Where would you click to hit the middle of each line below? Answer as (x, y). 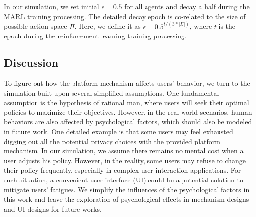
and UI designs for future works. (53, 208)
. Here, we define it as (108, 26)
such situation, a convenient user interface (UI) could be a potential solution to (124, 179)
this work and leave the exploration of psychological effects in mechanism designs (127, 199)
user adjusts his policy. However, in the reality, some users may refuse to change (125, 160)
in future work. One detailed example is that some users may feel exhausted (119, 131)
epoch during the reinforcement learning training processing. (95, 36)
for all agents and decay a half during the (187, 6)
